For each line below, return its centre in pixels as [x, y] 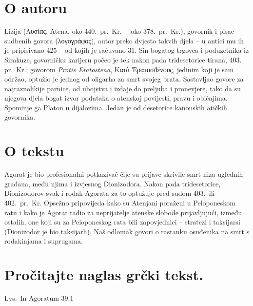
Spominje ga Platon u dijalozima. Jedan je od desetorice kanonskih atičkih [116, 107]
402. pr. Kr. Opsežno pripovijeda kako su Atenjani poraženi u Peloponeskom [120, 202]
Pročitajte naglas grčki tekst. [104, 275]
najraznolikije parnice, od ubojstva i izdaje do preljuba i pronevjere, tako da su [123, 88]
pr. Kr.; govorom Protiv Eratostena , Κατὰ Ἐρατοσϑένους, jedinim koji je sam [119, 69]
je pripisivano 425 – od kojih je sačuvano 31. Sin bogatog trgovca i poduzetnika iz [127, 50]
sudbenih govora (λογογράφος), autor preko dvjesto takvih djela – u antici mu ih [124, 40]
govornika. [20, 117]
